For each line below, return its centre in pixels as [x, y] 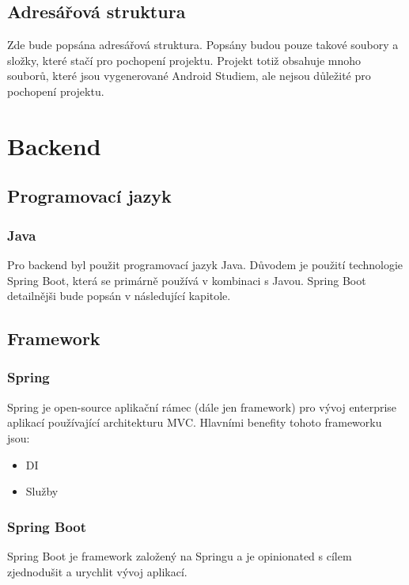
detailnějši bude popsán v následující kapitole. [119, 296]
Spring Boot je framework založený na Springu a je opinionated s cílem [180, 555]
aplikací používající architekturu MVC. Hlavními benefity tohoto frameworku [195, 422]
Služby [42, 491]
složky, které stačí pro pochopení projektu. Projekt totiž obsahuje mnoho [184, 60]
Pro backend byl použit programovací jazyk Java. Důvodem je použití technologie [205, 264]
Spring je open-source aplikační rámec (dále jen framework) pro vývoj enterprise [202, 406]
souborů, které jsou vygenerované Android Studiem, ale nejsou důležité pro [189, 76]
